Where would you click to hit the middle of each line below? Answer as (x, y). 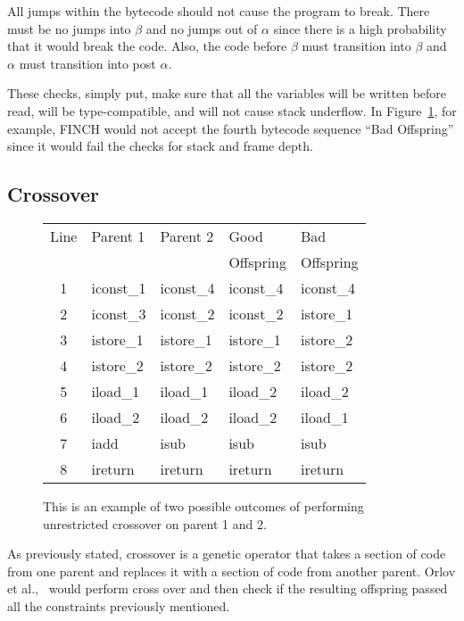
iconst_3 (119, 313)
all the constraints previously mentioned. (119, 605)
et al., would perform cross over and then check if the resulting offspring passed (228, 588)
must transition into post (87, 63)
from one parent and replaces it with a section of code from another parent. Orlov (232, 571)
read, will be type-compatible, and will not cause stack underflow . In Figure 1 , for (232, 110)
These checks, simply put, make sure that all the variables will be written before (227, 93)
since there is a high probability (360, 28)
